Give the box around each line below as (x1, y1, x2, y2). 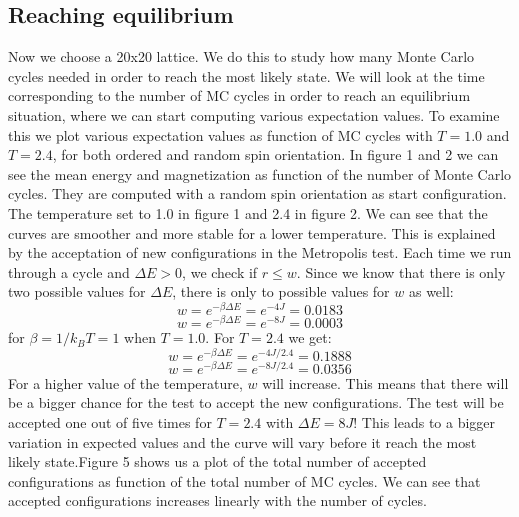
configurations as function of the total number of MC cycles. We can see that (8, 470, 481, 491)
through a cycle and (8, 261, 130, 282)
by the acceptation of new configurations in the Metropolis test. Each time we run (8, 242, 512, 263)
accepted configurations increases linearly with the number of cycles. (8, 490, 427, 511)
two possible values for (8, 281, 146, 302)
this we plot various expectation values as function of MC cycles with (8, 124, 433, 145)
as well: (408, 281, 454, 302)
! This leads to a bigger (353, 412, 496, 433)
